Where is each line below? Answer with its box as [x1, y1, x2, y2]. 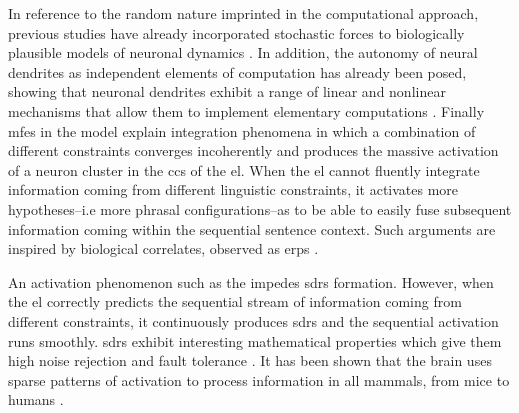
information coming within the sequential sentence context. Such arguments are [8, 218, 496, 239]
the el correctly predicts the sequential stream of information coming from [8, 291, 462, 312]
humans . [8, 389, 64, 410]
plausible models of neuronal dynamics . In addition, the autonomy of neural [8, 42, 478, 63]
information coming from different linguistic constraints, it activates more [8, 179, 459, 200]
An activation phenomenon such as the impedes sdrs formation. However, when [8, 271, 494, 292]
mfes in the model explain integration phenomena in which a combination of [8, 120, 476, 141]
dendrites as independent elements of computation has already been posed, [8, 61, 467, 82]
